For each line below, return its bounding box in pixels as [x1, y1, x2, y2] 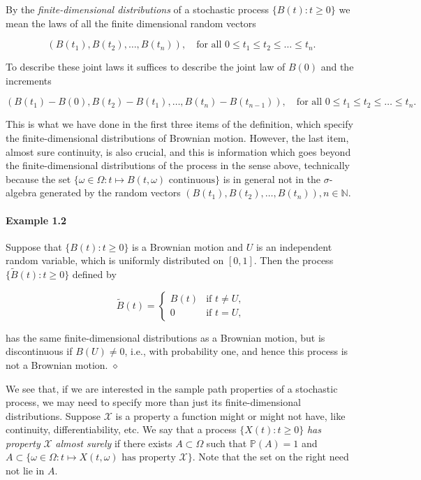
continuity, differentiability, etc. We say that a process [6, 422, 237, 437]
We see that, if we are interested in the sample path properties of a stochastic [6, 381, 338, 395]
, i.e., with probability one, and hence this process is [124, 344, 348, 358]
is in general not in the [223, 171, 321, 186]
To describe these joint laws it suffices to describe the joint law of [6, 59, 286, 74]
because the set [6, 171, 71, 186]
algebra [6, 185, 37, 200]
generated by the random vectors [40, 185, 181, 200]
